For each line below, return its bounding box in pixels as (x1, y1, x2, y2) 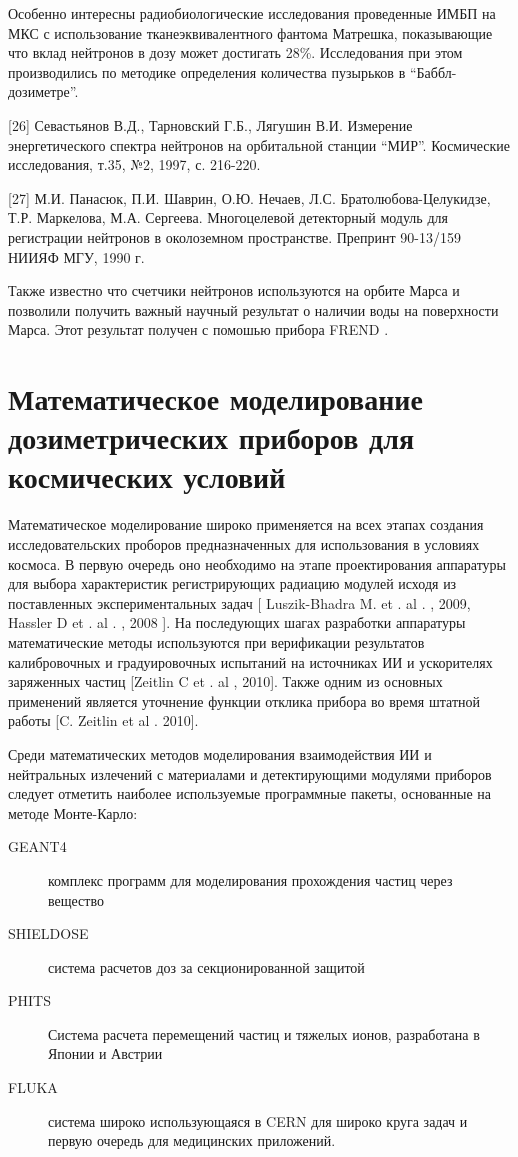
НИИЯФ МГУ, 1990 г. (8, 246, 145, 267)
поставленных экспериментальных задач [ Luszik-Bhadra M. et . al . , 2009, (8, 592, 471, 613)
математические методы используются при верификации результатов (8, 631, 425, 652)
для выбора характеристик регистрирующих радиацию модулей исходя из (8, 573, 457, 594)
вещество (48, 889, 104, 910)
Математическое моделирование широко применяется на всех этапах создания (8, 514, 484, 535)
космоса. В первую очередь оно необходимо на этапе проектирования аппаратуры (8, 553, 507, 574)
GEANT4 (8, 836, 67, 857)
